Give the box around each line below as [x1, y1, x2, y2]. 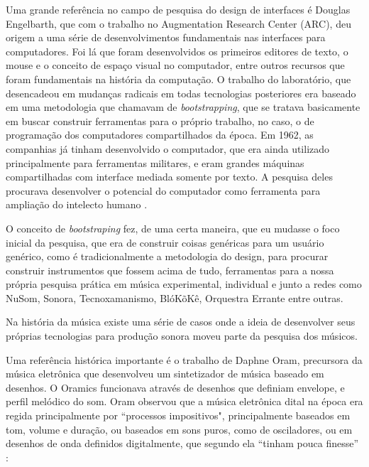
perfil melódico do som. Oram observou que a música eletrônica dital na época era [6, 394, 363, 409]
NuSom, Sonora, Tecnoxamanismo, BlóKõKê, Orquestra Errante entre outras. [6, 290, 343, 305]
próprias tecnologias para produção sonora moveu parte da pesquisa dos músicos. [6, 328, 358, 343]
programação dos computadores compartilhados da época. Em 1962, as [6, 127, 314, 142]
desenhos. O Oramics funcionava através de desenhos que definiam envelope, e [6, 380, 345, 394]
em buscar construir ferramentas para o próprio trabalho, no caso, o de [6, 113, 314, 128]
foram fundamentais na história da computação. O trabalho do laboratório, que [6, 71, 351, 86]
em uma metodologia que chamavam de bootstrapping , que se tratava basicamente [6, 100, 360, 114]
